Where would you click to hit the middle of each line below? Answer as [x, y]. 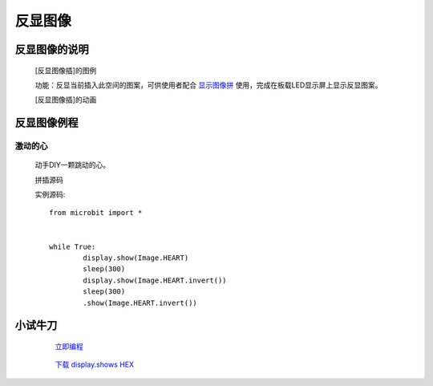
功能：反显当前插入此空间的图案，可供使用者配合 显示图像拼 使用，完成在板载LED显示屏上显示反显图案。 [208, 85]
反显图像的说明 [52, 49]
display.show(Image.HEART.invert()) [155, 280]
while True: [73, 246]
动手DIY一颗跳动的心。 [73, 165]
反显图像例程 [47, 123]
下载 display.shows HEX [95, 364]
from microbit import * [96, 213]
